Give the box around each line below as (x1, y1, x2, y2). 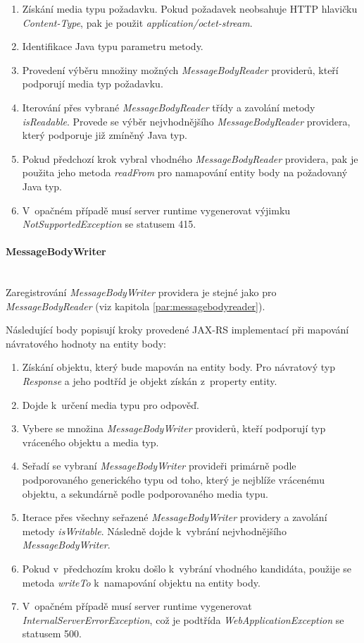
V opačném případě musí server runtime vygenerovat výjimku (22, 202, 291, 217)
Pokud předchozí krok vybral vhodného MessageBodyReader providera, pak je (22, 151, 358, 166)
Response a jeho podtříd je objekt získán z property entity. (22, 374, 277, 388)
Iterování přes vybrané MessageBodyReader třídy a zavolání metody (22, 99, 315, 114)
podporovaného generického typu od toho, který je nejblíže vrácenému (22, 472, 325, 487)
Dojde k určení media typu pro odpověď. (22, 397, 199, 412)
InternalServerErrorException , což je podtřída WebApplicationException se (22, 612, 344, 627)
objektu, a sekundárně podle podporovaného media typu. (22, 486, 268, 501)
